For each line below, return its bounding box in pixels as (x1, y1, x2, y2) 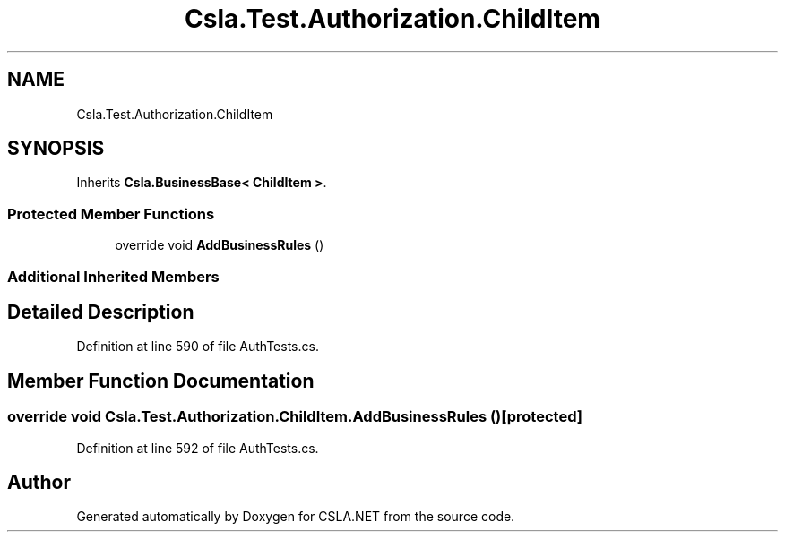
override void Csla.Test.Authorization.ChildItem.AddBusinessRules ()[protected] (7, 407, 582, 426)
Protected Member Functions (7, 204, 215, 223)
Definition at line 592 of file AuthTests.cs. (76, 440, 319, 456)
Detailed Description (7, 300, 194, 323)
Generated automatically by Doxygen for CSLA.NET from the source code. (76, 509, 515, 525)
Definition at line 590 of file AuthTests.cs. (76, 338, 319, 355)
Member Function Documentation (7, 369, 315, 392)
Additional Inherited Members (7, 267, 220, 286)
